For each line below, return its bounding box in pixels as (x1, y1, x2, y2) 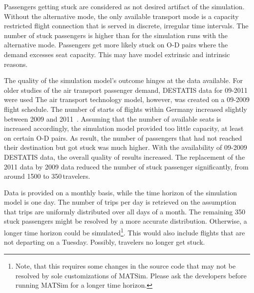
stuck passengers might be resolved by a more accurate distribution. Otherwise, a (4, 216, 247, 226)
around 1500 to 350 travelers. (4, 171, 90, 181)
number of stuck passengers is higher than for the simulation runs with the (4, 30, 228, 40)
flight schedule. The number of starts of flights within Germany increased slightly (4, 104, 247, 114)
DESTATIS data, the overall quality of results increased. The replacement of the (4, 151, 245, 162)
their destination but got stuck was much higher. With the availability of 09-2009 (4, 142, 247, 152)
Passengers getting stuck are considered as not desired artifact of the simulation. (4, 1, 245, 11)
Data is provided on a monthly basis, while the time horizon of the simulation (4, 187, 237, 197)
